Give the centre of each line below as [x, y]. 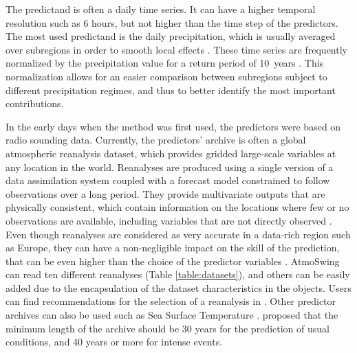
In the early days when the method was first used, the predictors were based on [173, 126]
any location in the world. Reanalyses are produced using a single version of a [170, 167]
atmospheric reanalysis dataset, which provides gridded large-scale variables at [171, 153]
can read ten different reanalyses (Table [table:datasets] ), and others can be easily [178, 274]
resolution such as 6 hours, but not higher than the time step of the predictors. [172, 22]
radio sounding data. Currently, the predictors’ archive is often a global [156, 140]
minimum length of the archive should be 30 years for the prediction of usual [167, 328]
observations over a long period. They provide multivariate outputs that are [165, 193]
